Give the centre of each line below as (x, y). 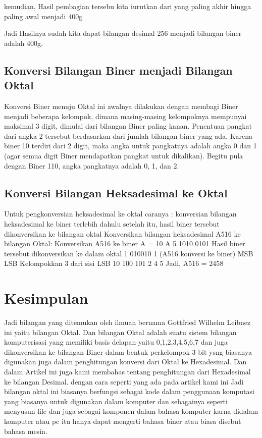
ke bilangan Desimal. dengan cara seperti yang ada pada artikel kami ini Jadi (124, 381)
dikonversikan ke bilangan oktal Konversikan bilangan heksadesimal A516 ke (122, 233)
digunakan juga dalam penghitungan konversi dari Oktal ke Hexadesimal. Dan (125, 362)
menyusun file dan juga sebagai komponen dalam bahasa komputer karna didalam (131, 411)
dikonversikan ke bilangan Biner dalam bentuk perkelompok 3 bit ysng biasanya (128, 351)
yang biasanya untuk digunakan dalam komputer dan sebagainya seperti (116, 401)
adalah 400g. (24, 43)
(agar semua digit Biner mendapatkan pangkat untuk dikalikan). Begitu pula (124, 155)
